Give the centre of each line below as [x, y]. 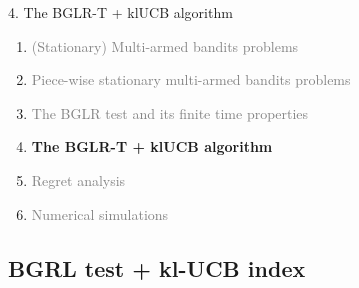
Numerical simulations [100, 213]
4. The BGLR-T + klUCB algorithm [120, 12]
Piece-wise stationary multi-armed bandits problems [191, 79]
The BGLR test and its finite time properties [170, 112]
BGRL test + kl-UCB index [157, 267]
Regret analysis [78, 179]
